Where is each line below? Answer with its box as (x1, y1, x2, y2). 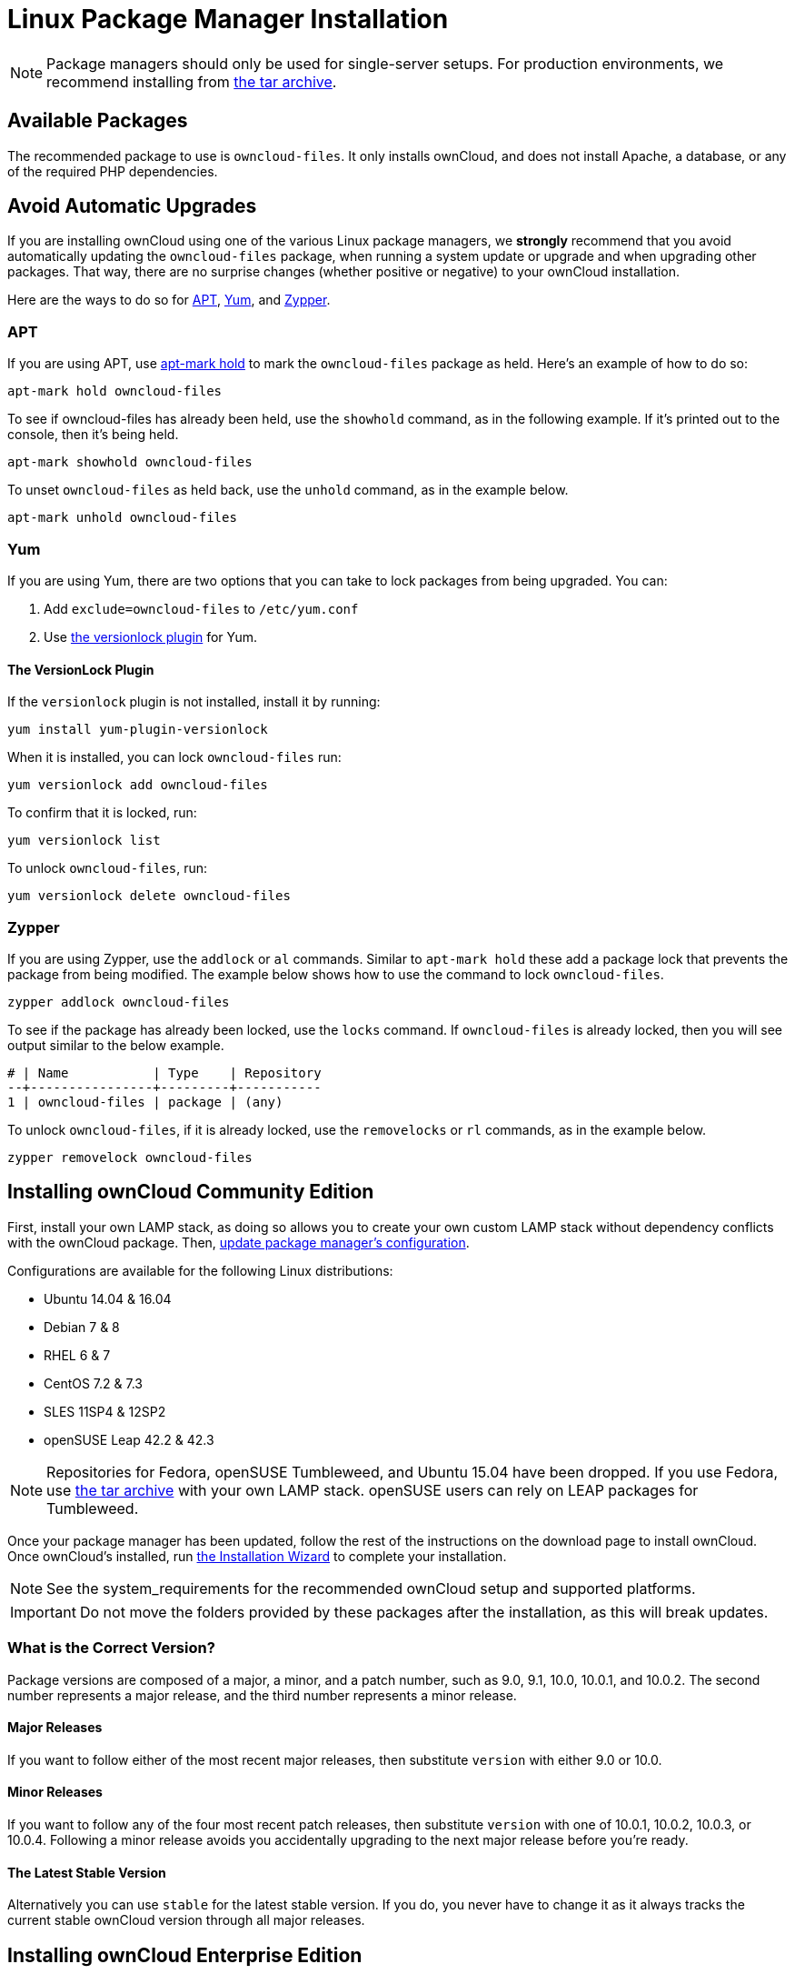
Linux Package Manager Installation (7, 4, 449, 35)
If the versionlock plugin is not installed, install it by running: (7, 694, 381, 710)
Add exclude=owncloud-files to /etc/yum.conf (44, 600, 359, 616)
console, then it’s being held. (7, 426, 179, 443)
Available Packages (7, 109, 188, 133)
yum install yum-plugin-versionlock (7, 722, 268, 737)
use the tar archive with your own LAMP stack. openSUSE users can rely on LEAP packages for (46, 1480, 699, 1499)
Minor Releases (7, 1784, 103, 1800)
